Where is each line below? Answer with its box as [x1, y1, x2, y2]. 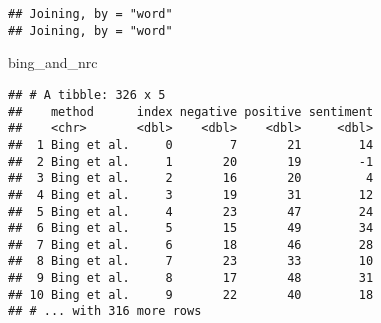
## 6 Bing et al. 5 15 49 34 [8, 221, 374, 236]
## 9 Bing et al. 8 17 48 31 [8, 271, 374, 286]
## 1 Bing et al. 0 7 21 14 [8, 137, 374, 152]
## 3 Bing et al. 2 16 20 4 [8, 171, 374, 186]
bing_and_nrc [8, 52, 98, 73]
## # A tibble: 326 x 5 [8, 87, 166, 102]
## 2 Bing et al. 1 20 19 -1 [8, 154, 374, 169]
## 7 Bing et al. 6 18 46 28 [8, 237, 374, 252]
